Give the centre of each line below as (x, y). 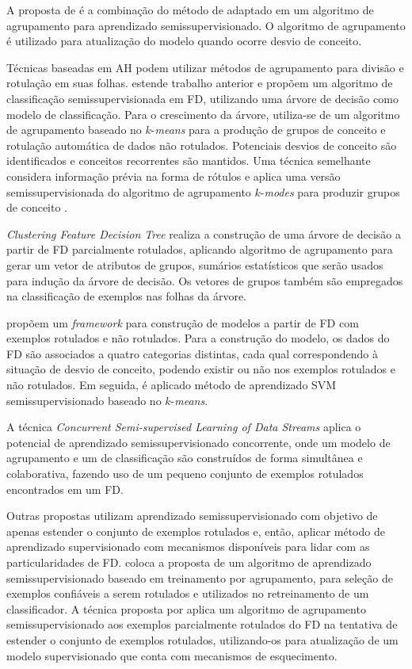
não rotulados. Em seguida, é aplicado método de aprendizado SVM (172, 385)
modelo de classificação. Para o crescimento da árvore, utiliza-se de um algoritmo (203, 114)
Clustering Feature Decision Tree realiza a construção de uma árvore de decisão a (204, 233)
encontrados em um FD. (65, 489)
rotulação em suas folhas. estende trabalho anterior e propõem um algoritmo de (200, 83)
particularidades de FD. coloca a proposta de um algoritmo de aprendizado (189, 562)
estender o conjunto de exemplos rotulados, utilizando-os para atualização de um (202, 639)
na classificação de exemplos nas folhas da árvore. (126, 296)
